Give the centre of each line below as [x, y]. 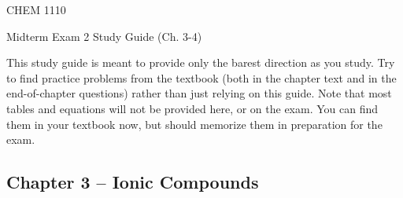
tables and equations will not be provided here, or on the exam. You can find [192, 108]
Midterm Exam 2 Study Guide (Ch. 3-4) [104, 36]
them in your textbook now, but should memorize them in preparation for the [194, 124]
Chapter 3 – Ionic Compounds [133, 182]
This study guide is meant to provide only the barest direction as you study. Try [201, 62]
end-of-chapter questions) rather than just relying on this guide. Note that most [199, 93]
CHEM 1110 [36, 9]
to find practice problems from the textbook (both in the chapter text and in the [201, 77]
